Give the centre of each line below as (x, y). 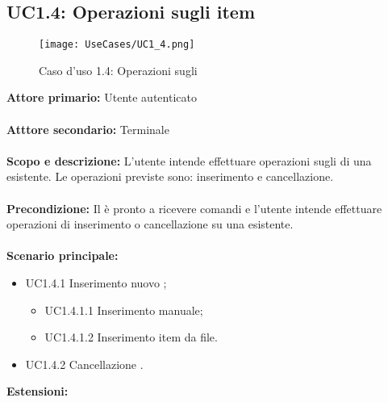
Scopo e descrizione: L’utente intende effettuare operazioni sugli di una (189, 160)
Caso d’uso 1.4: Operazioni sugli (118, 70)
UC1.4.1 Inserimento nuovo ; (96, 282)
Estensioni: (38, 391)
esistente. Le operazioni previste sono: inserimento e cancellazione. (170, 176)
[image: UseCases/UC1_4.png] (117, 45)
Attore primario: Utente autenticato (102, 97)
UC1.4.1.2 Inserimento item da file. (131, 337)
